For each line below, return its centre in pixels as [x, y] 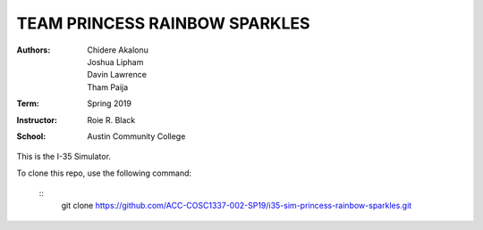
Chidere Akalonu [118, 50]
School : [31, 136]
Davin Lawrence [117, 75]
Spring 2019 [109, 103]
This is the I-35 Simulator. [64, 157]
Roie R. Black [111, 119]
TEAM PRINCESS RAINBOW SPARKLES [163, 23]
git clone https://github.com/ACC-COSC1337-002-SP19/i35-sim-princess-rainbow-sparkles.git [237, 206]
